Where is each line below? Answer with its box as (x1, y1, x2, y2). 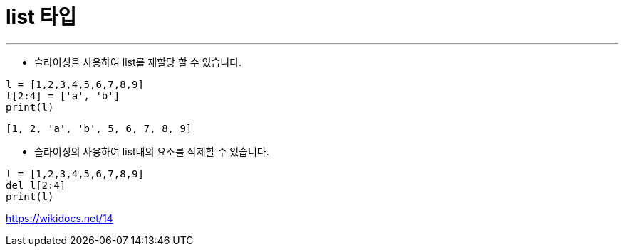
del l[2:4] (6, 179, 66, 191)
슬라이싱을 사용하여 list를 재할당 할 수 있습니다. (34, 55, 242, 68)
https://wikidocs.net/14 (6, 212, 113, 224)
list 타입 (6, 5, 77, 29)
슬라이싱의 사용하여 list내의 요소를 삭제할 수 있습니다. (34, 145, 269, 158)
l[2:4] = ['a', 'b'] (6, 89, 120, 102)
